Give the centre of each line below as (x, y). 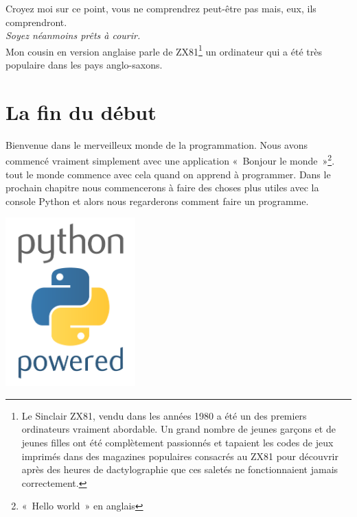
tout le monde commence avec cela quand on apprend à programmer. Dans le (168, 174)
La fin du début (81, 111)
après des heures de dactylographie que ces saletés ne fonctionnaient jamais (180, 469)
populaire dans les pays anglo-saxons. (84, 65)
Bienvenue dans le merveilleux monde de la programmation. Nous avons (157, 144)
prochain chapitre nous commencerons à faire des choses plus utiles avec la (162, 188)
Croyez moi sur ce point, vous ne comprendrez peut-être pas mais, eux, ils (161, 8)
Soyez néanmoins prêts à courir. (73, 35)
